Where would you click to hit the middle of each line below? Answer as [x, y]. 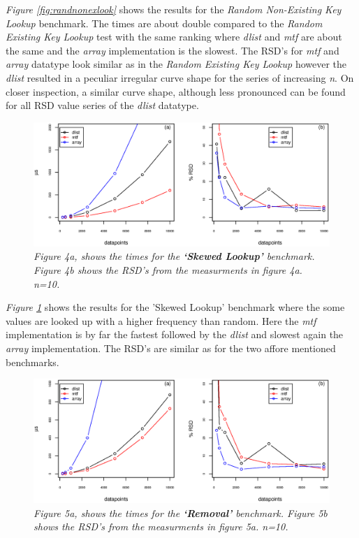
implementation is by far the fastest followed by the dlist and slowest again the [175, 334]
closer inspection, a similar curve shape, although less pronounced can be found [176, 91]
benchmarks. [32, 362]
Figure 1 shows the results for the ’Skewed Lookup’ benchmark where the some [175, 307]
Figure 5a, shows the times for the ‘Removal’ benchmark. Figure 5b [181, 512]
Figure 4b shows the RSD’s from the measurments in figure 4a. [168, 269]
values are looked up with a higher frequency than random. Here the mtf [161, 320]
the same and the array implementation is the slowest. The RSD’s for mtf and [173, 50]
